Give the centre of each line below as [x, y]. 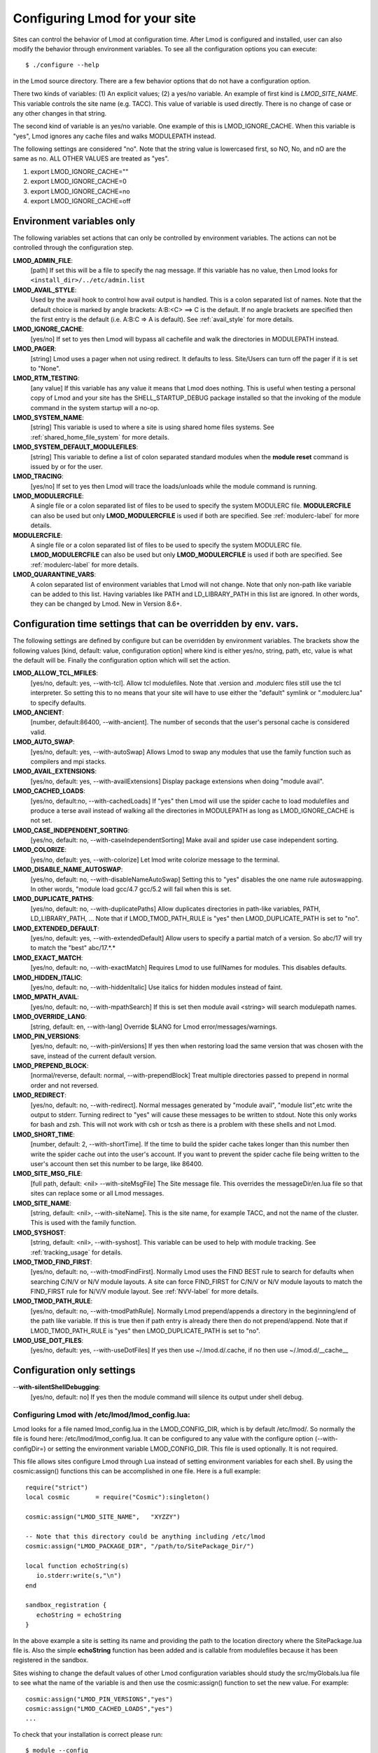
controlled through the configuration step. [73, 248]
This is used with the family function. [83, 1223]
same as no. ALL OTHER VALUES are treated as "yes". [91, 158]
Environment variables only [74, 221]
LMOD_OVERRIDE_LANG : [50, 1017]
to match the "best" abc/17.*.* [73, 948]
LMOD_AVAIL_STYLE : [45, 290]
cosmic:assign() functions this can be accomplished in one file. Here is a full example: [137, 1471]
